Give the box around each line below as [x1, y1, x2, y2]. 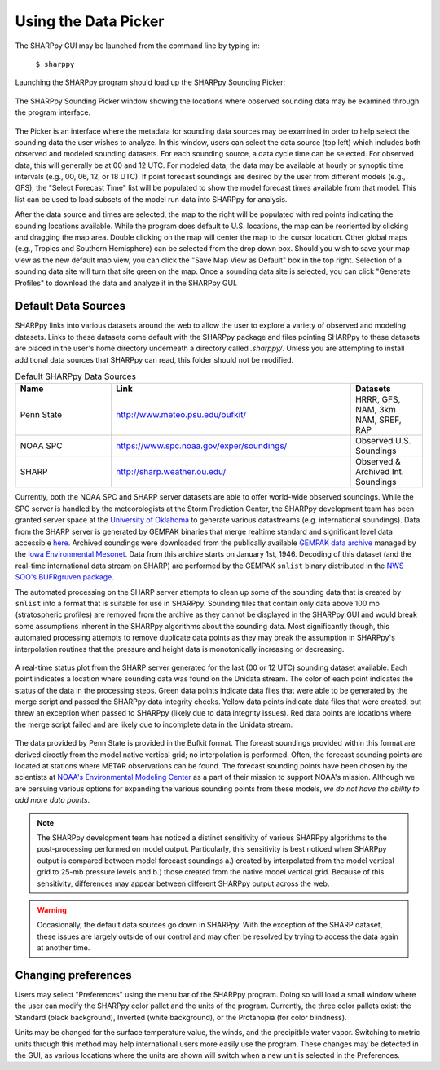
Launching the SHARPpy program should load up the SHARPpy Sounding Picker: [15, 77, 286, 87]
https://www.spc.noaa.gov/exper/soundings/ [115, 440, 288, 451]
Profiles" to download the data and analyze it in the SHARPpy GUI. [15, 278, 238, 288]
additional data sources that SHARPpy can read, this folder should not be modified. [15, 354, 294, 364]
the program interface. [15, 108, 91, 117]
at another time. [37, 943, 90, 953]
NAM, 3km [354, 404, 397, 416]
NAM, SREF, [354, 414, 403, 425]
